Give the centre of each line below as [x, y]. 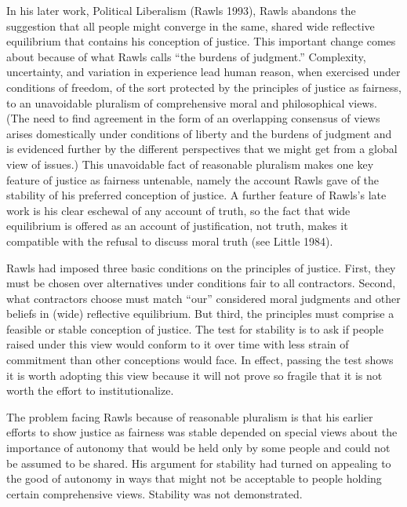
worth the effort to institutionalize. [90, 390]
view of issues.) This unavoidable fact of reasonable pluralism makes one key [190, 164]
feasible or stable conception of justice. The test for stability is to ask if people [195, 328]
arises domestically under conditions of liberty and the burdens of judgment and [199, 133]
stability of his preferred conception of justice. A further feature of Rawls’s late [196, 195]
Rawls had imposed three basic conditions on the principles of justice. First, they [201, 267]
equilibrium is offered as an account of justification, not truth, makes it [177, 226]
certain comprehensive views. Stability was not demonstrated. [154, 493]
